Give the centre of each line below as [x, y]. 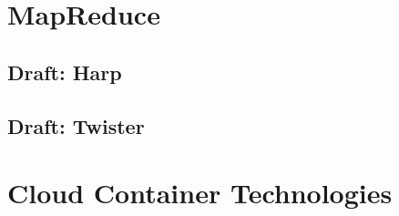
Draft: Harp [65, 72]
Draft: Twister [76, 125]
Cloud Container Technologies [200, 193]
